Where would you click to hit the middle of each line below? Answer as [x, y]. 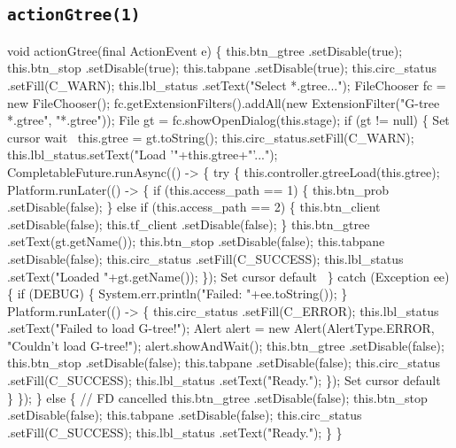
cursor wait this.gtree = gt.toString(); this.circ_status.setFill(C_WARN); [211, 137]
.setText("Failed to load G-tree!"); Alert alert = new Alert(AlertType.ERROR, [221, 328]
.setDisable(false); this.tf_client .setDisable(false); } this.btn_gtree [189, 224]
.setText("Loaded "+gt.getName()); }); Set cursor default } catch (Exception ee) [228, 276]
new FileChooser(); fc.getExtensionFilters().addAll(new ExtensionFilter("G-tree [224, 102]
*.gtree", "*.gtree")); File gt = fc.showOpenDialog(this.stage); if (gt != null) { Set [228, 120]
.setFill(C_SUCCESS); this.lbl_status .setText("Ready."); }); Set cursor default [224, 380]
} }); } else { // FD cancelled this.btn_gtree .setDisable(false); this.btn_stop [217, 397]
